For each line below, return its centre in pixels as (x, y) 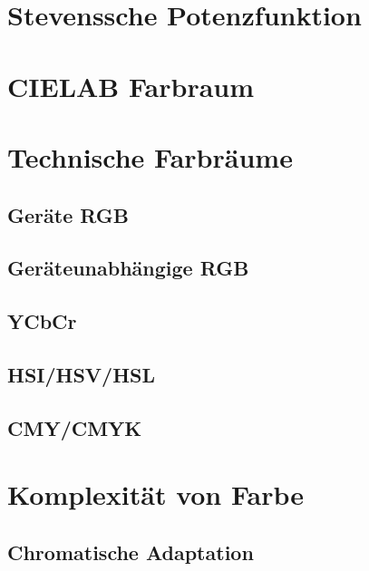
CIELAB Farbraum (131, 86)
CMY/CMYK (75, 427)
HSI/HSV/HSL (82, 374)
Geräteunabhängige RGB (128, 268)
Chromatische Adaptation (131, 552)
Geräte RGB (68, 214)
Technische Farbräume (150, 156)
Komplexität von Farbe (156, 494)
